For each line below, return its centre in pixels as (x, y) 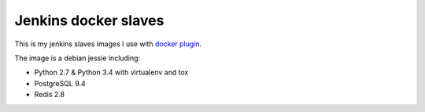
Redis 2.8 (50, 95)
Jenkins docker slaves (89, 20)
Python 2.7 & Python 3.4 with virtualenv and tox (111, 72)
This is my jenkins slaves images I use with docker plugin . (108, 44)
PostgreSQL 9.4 (60, 83)
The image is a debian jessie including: (78, 58)
